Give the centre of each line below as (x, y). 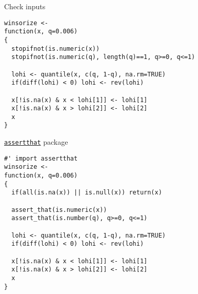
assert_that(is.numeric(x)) (59, 210)
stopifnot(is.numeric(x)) (56, 48)
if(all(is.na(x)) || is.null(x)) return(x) (87, 193)
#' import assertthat (41, 158)
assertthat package (36, 142)
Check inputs (25, 6)
